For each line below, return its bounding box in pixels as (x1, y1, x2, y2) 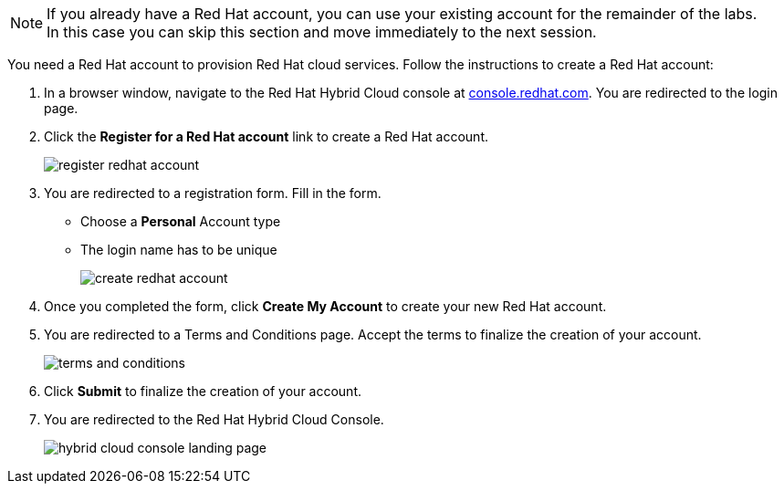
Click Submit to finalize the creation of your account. (44, 383, 362, 399)
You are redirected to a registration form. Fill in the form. (44, 185, 382, 201)
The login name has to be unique (80, 242, 277, 257)
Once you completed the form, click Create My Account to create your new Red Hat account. (44, 298, 607, 314)
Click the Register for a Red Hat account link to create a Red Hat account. (44, 129, 488, 144)
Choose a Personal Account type (80, 214, 281, 229)
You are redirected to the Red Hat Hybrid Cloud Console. (44, 412, 384, 427)
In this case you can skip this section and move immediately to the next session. (47, 23, 597, 41)
